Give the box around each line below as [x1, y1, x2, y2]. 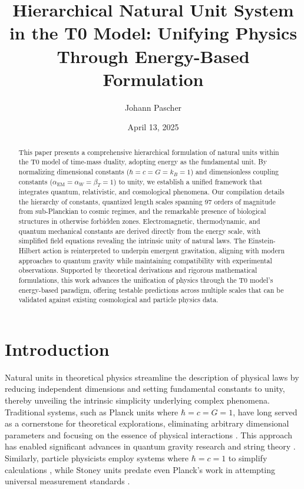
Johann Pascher [124, 101, 182, 113]
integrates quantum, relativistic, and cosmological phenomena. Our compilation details [18, 187, 285, 197]
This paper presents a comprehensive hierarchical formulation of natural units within [18, 147, 279, 157]
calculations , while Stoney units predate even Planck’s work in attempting [5, 463, 276, 475]
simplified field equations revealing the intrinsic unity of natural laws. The [18, 236, 246, 246]
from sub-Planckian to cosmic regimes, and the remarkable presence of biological [18, 206, 266, 216]
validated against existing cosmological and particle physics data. [18, 295, 219, 305]
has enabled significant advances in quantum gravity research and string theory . [5, 440, 296, 452]
